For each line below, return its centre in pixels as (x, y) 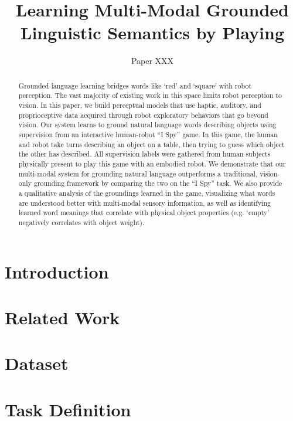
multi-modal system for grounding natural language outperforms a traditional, (138, 173)
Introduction (57, 271)
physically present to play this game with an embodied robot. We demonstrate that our (152, 163)
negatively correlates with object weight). (81, 222)
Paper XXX (152, 61)
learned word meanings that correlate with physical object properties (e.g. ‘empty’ (144, 213)
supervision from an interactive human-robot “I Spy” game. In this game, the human (148, 134)
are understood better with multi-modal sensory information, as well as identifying (145, 203)
